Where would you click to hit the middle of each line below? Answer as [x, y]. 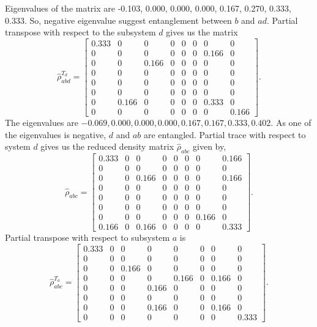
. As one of [291, 123]
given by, [210, 146]
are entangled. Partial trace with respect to [225, 134]
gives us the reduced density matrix [107, 146]
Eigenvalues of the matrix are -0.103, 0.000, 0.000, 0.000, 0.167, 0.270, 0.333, [148, 8]
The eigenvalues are [42, 123]
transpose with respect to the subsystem [80, 32]
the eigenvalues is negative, [56, 134]
